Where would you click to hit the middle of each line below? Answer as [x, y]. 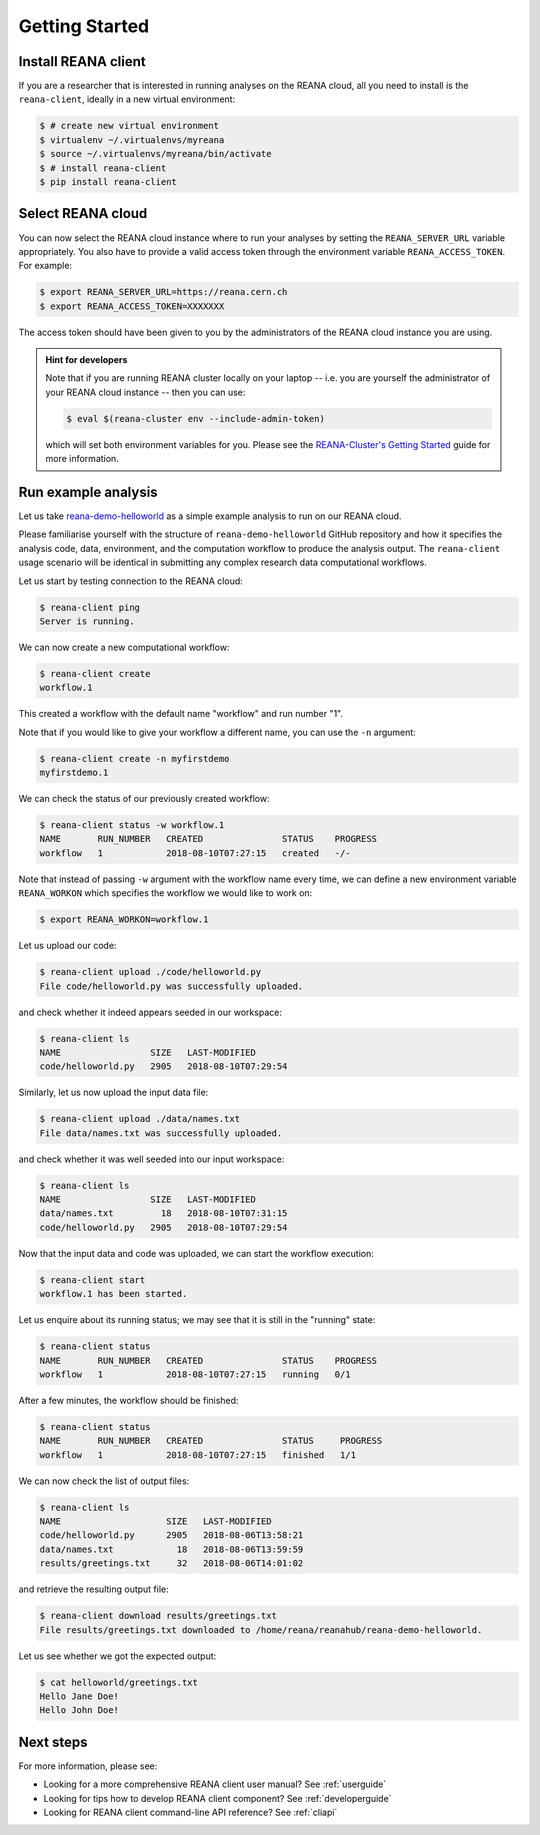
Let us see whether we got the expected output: [117, 1656]
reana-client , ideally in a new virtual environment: [127, 99]
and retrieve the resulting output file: [93, 1589]
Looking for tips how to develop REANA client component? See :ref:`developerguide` [217, 1798]
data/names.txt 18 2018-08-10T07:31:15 [163, 1213]
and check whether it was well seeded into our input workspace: [151, 1159]
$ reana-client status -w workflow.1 [132, 825]
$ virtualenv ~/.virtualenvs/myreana [132, 139]
